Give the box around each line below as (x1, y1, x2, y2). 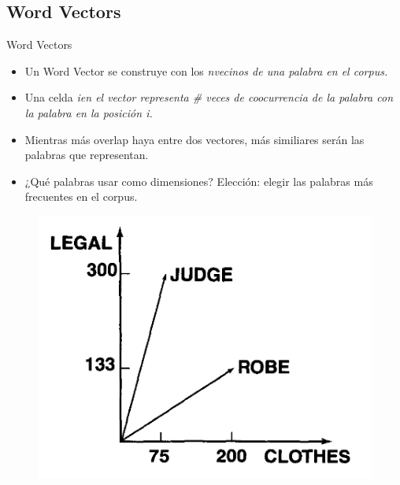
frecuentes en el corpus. (24, 188, 138, 205)
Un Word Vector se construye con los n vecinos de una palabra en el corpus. (24, 62, 388, 79)
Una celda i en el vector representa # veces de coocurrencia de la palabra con (24, 89, 394, 106)
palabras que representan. (24, 146, 149, 163)
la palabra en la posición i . (24, 104, 153, 120)
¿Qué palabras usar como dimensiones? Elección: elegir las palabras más (24, 172, 373, 189)
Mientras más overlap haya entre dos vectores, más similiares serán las (24, 131, 365, 147)
